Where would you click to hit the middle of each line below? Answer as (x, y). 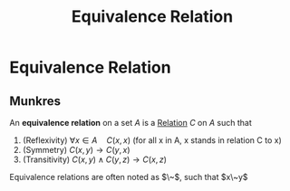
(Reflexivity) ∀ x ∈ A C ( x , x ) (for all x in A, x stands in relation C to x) (152, 140)
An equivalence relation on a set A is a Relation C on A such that (130, 123)
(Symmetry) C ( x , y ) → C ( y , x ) (76, 150)
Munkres (35, 101)
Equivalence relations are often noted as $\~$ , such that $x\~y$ (129, 177)
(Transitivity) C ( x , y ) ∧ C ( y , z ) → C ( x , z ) (95, 159)
